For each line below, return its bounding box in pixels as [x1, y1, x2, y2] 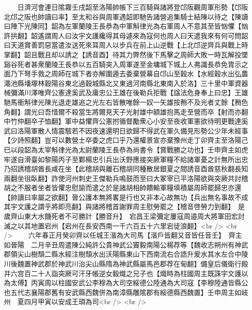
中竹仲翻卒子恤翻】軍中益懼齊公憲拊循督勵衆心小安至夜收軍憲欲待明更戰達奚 [4, 116, 248, 126]
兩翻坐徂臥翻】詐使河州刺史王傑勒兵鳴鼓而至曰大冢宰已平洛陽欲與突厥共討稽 [4, 173, 248, 183]
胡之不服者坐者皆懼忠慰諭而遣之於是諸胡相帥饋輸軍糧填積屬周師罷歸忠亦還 [4, 182, 241, 193]
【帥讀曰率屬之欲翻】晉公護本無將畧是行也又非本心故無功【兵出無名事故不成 [4, 192, 248, 202]
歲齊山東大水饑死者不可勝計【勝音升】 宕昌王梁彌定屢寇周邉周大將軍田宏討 [4, 211, 245, 221]
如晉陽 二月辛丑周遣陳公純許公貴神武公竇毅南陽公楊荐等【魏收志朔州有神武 [4, 239, 248, 249]
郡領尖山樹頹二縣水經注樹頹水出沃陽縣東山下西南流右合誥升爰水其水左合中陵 [4, 249, 248, 259]
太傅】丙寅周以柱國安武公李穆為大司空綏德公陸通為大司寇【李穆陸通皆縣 [10, 277, 241, 288]
